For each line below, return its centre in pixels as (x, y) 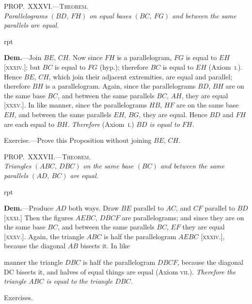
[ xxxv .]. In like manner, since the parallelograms (76, 105)
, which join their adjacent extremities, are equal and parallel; (141, 76)
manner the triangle (33, 262)
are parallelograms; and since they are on (183, 217)
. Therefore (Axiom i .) (101, 124)
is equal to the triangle (79, 281)
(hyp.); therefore (124, 67)
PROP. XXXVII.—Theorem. (47, 156)
